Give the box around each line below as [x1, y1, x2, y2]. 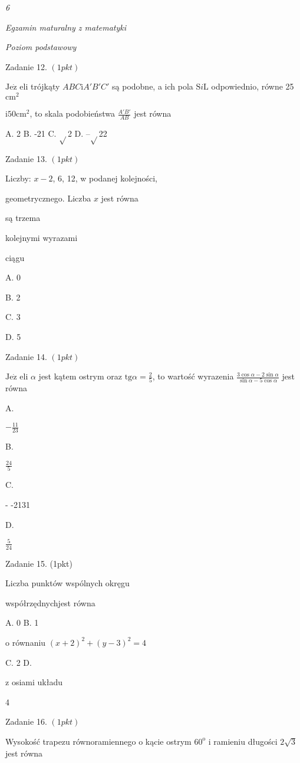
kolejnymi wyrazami [5, 232, 78, 244]
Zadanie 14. [5, 350, 47, 362]
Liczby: [5, 172, 31, 184]
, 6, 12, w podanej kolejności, [52, 172, 157, 184]
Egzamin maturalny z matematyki [5, 21, 127, 33]
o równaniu [5, 636, 46, 648]
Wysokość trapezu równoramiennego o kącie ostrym [5, 735, 192, 747]
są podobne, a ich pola [112, 80, 193, 93]
